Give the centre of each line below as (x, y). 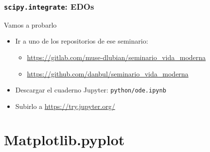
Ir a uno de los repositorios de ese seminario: (82, 41)
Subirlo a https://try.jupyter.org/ (65, 106)
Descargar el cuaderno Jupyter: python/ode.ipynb (91, 90)
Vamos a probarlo (30, 24)
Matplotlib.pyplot (64, 139)
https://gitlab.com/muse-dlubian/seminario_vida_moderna (116, 57)
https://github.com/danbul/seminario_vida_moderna (108, 73)
